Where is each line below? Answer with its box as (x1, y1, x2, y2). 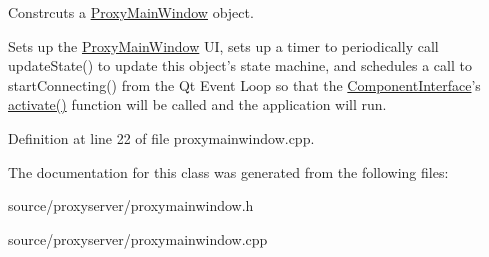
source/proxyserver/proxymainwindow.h (8, 195, 254, 216)
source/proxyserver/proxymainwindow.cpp (8, 228, 268, 249)
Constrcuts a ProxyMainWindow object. (8, 2, 254, 22)
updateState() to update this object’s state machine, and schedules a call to (8, 55, 472, 76)
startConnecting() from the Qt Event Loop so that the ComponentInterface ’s (8, 74, 481, 95)
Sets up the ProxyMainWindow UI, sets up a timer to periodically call (8, 35, 439, 56)
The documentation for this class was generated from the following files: (8, 161, 449, 182)
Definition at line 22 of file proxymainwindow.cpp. (8, 127, 315, 148)
